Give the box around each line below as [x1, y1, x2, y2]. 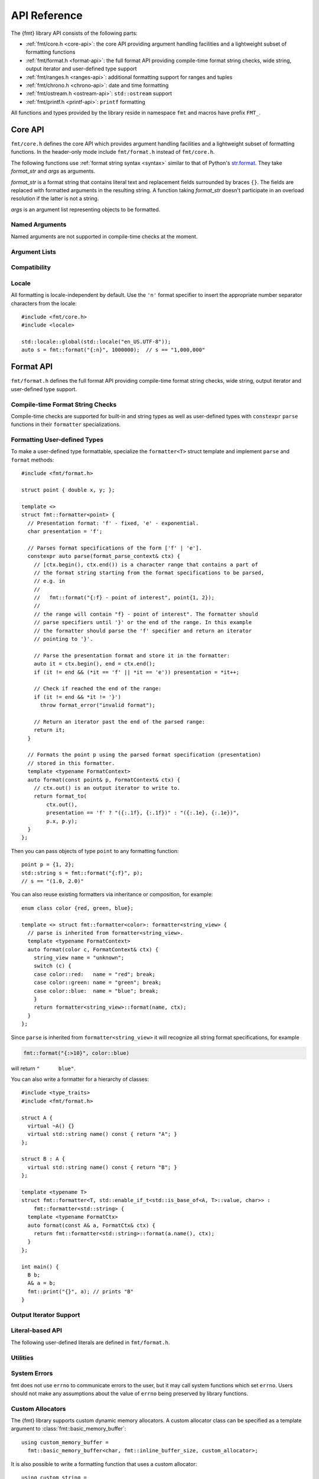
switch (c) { [33, 963, 71, 970]
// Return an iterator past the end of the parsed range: [33, 718, 206, 725]
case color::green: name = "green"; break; [33, 979, 162, 986]
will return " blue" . [11, 1065, 76, 1072]
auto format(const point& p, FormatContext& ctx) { [27, 776, 180, 783]
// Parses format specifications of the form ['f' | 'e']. [27, 544, 202, 551]
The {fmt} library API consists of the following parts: [11, 30, 138, 37]
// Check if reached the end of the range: [33, 685, 162, 692]
